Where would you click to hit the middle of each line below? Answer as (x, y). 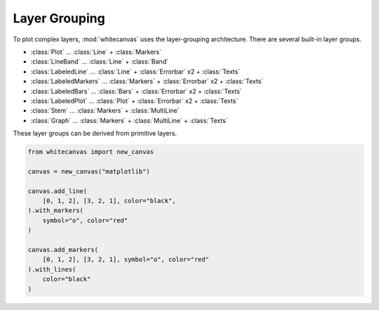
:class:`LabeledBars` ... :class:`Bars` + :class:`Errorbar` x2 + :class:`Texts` (136, 91)
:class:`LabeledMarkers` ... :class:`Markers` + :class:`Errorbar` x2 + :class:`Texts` (147, 81)
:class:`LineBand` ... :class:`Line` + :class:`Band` (99, 62)
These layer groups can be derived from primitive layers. (95, 134)
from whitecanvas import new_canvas (91, 152)
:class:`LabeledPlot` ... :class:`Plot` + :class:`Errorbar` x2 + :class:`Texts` (134, 101)
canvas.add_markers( (63, 249)
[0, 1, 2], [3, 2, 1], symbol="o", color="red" (126, 260)
